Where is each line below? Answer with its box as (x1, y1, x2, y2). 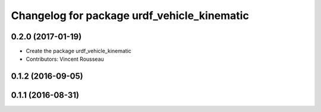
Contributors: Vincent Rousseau (26, 55, 104, 63)
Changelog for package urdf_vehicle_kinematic (11, 9, 249, 22)
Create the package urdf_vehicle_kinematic (26, 48, 132, 55)
